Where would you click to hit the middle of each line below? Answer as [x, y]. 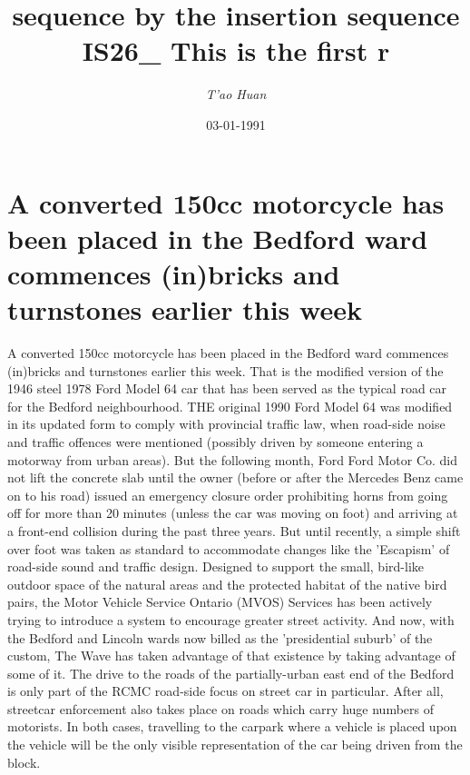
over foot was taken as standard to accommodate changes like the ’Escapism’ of [229, 548]
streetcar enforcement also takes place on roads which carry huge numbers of [220, 708]
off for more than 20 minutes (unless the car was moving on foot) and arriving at [233, 513]
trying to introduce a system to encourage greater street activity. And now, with [231, 619]
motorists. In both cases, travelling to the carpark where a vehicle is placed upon [232, 726]
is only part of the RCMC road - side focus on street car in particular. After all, [225, 691]
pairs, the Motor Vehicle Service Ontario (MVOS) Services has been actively [220, 602]
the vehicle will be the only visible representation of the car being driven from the [235, 745]
